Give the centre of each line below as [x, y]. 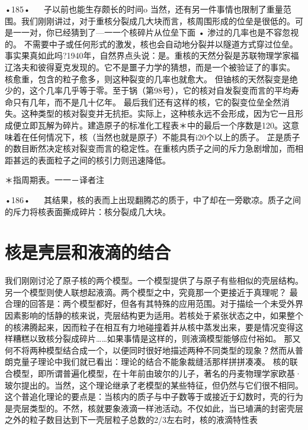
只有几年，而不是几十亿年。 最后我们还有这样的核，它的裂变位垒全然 [147, 102]
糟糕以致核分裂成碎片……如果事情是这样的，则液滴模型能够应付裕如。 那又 [157, 338]
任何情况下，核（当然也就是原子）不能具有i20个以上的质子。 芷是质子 [165, 137]
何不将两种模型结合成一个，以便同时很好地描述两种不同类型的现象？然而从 [150, 350]
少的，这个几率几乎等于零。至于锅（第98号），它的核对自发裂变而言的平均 [148, 90]
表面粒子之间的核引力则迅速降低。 [104, 160]
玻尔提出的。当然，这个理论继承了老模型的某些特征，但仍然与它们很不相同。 [154, 385]
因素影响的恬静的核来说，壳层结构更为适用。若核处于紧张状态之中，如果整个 [154, 315]
